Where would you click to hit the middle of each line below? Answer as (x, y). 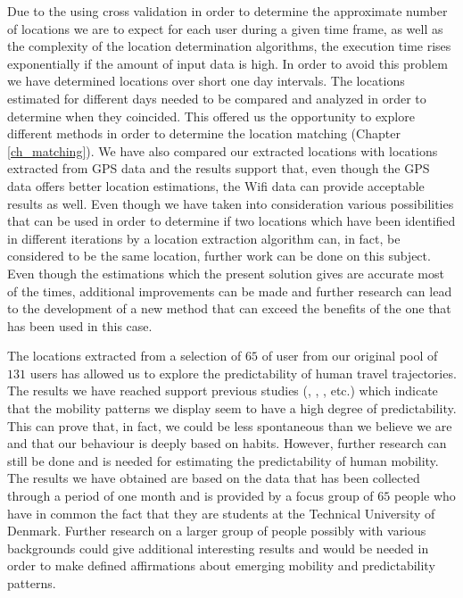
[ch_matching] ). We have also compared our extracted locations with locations (223, 150)
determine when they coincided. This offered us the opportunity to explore (211, 116)
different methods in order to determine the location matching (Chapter (204, 133)
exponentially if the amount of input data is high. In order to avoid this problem (227, 63)
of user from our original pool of (350, 356)
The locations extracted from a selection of (124, 356)
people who (425, 496)
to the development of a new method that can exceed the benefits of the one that (229, 308)
